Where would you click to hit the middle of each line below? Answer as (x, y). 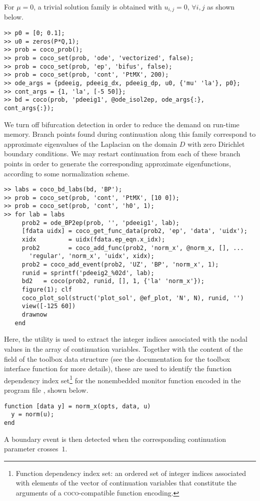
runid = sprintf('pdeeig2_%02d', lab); (88, 273)
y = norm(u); (33, 415)
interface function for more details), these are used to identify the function (118, 368)
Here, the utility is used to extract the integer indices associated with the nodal (126, 339)
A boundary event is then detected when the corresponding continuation (115, 439)
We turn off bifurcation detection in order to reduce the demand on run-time (122, 124)
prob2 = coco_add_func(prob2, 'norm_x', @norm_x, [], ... (133, 248)
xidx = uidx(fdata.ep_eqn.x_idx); (93, 240)
